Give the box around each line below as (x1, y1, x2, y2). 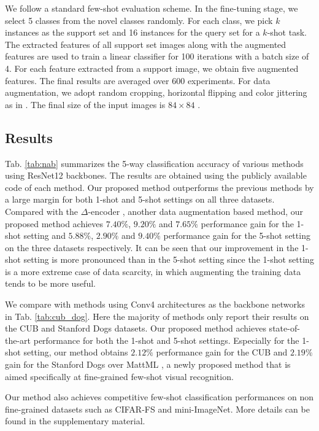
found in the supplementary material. (5, 414, 145, 427)
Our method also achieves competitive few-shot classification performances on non (5, 390, 313, 403)
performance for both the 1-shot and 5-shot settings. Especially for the (33, 333, 299, 346)
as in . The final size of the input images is (5, 98, 166, 111)
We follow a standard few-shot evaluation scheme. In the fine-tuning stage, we (5, 2, 298, 14)
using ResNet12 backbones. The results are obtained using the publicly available (5, 169, 307, 182)
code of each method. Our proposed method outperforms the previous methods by (5, 181, 314, 193)
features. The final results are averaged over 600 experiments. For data (5, 74, 271, 87)
